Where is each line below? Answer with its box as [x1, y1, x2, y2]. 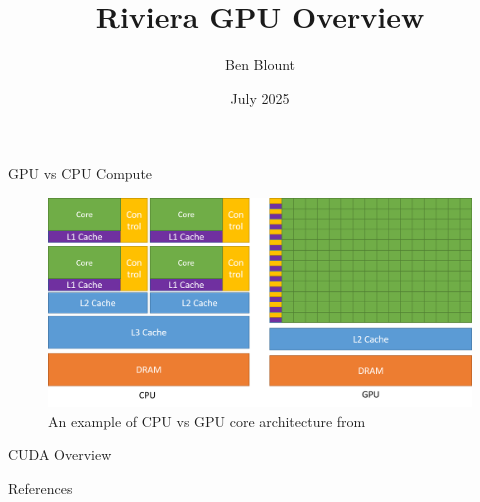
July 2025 [230, 87, 290, 108]
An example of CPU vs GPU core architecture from [48, 410, 366, 431]
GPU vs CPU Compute [8, 163, 153, 184]
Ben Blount [225, 54, 295, 75]
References [8, 477, 73, 498]
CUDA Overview [8, 444, 112, 465]
